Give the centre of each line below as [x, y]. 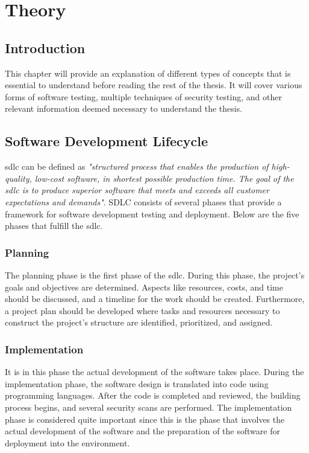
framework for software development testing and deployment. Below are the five [152, 214]
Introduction [45, 47]
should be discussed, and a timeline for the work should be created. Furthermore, [155, 299]
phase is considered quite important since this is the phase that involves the [145, 419]
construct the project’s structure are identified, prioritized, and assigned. [139, 322]
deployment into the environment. [67, 442]
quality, [18, 178]
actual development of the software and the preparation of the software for [142, 431]
